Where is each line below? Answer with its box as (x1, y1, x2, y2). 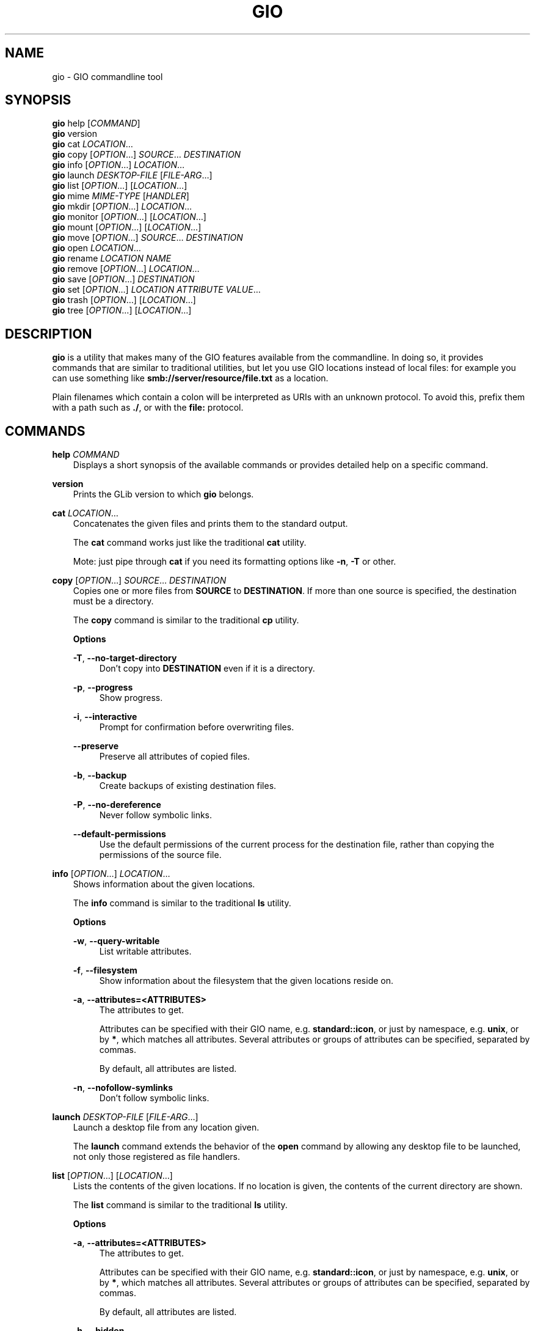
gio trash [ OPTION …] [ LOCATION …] (52, 295, 196, 306)
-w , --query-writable (73, 936, 160, 947)
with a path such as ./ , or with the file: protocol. (52, 402, 244, 413)
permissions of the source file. (99, 849, 222, 860)
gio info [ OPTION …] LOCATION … (52, 159, 185, 170)
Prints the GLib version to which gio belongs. (73, 489, 254, 500)
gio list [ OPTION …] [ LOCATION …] (52, 180, 187, 191)
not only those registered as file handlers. (73, 1151, 241, 1162)
